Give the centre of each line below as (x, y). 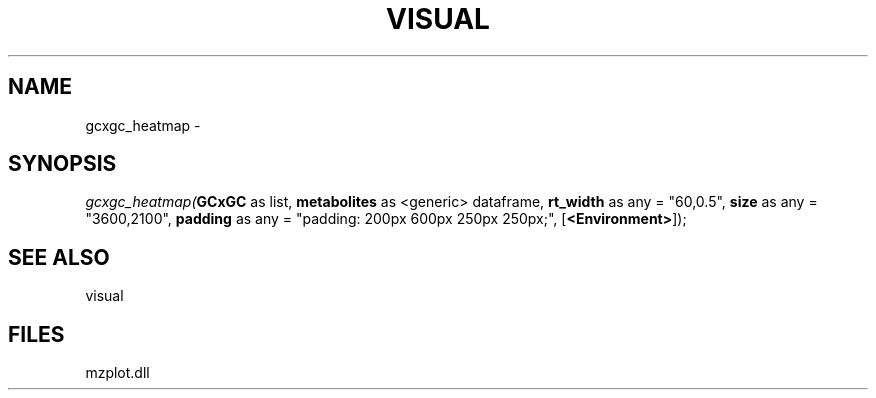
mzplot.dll (117, 373)
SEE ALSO (59, 257)
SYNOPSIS (62, 164)
